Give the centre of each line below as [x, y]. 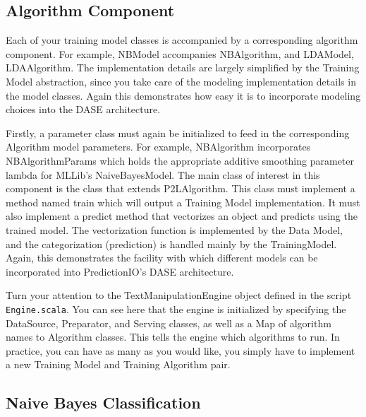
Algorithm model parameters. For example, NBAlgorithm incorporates [158, 147]
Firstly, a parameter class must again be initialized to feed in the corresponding [178, 133]
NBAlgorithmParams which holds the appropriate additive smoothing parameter [180, 160]
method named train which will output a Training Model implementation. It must [183, 202]
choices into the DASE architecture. [83, 109]
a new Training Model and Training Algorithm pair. [118, 364]
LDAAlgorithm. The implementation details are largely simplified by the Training [183, 67]
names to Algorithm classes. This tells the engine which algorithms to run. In [173, 337]
